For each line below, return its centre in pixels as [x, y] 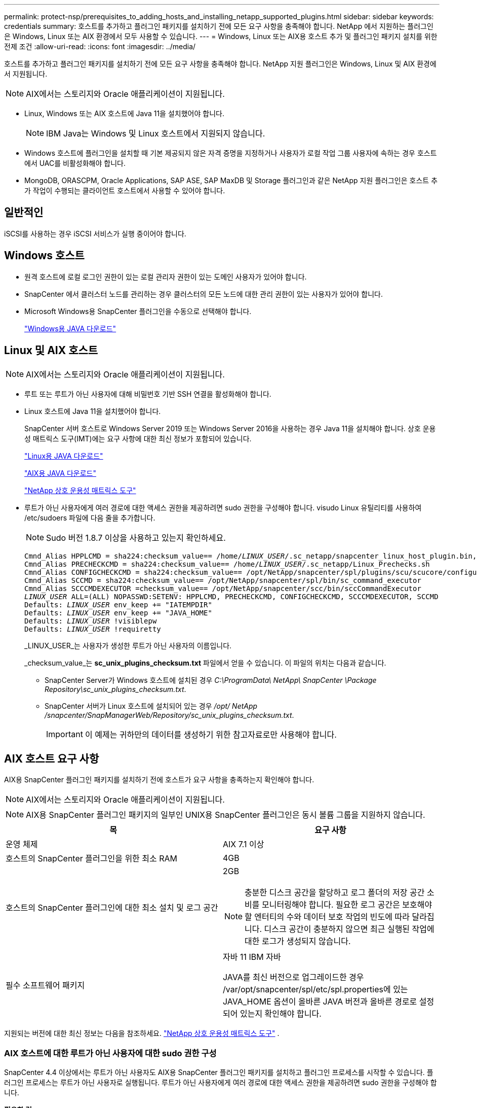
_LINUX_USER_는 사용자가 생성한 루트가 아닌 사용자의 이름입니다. [128, 645]
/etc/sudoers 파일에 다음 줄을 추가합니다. [90, 517]
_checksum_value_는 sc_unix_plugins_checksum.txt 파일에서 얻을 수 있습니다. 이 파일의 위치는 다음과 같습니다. [205, 663]
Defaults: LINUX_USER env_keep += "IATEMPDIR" [118, 604]
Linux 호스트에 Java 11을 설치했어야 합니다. [93, 411]
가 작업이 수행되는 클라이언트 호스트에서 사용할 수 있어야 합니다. [125, 191]
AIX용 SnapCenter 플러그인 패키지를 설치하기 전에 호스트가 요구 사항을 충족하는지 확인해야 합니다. [159, 780]
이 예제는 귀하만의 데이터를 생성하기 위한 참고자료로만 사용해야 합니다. [211, 734]
